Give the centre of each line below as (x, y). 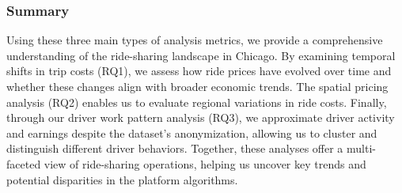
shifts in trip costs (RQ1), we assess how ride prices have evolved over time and (199, 71)
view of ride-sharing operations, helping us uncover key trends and (205, 163)
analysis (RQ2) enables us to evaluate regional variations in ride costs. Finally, (197, 102)
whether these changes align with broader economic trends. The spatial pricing (197, 86)
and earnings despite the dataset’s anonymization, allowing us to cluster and (192, 132)
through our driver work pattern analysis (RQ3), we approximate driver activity (201, 117)
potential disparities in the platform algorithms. (122, 179)
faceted (24, 163)
